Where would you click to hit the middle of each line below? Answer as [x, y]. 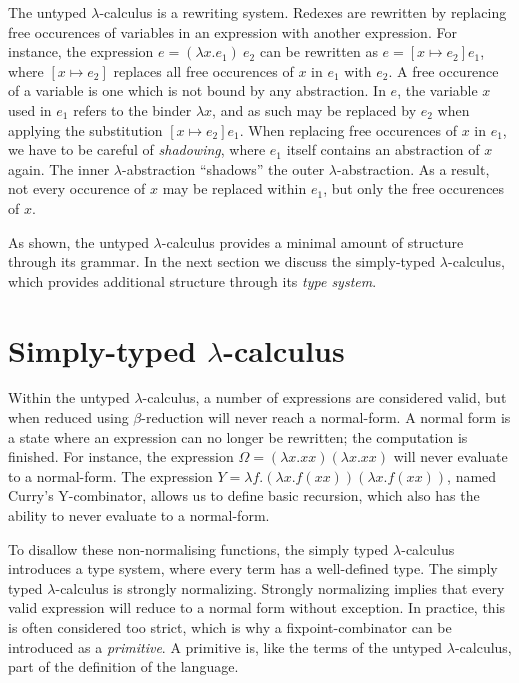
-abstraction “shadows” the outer [223, 168]
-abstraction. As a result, [413, 168]
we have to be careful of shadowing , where [137, 149]
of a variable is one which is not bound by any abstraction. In [197, 90]
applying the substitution [85, 129]
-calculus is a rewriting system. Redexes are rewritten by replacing [303, 12]
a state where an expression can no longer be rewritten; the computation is [238, 436]
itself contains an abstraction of [383, 149]
